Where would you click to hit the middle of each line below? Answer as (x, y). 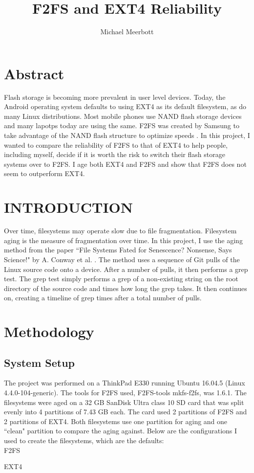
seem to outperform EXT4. (44, 173)
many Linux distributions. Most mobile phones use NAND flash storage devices (123, 116)
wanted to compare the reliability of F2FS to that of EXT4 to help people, (116, 145)
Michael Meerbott (127, 32)
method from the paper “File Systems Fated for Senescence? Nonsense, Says (118, 250)
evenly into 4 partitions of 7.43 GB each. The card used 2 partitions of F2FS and (126, 412)
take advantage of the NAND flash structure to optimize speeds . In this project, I (127, 135)
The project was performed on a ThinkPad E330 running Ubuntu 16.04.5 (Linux (125, 383)
